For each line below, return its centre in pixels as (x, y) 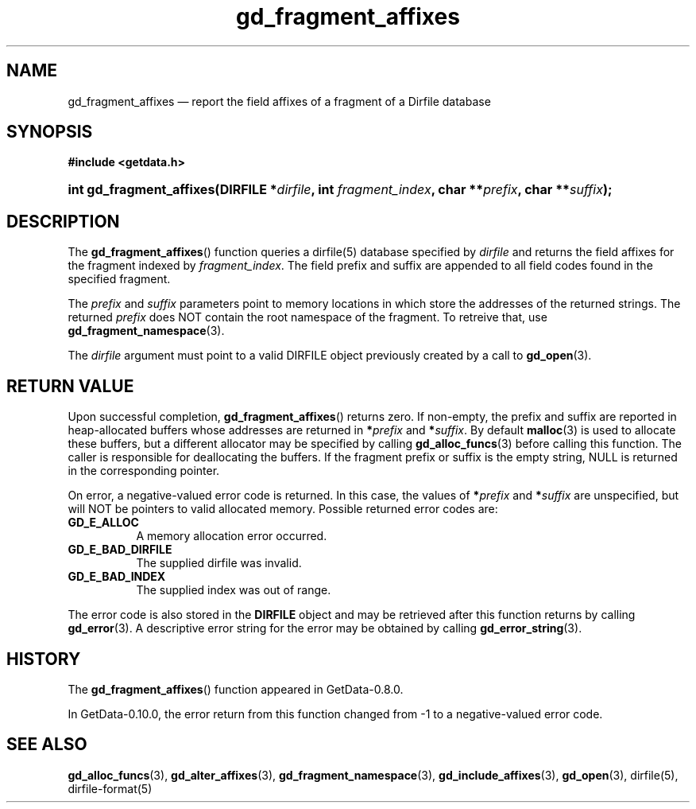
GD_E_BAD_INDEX (117, 577)
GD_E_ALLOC (103, 523)
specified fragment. (119, 279)
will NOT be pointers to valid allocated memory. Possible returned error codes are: (283, 509)
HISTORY (44, 659)
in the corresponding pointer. (144, 471)
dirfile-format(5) (110, 788)
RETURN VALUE (70, 386)
